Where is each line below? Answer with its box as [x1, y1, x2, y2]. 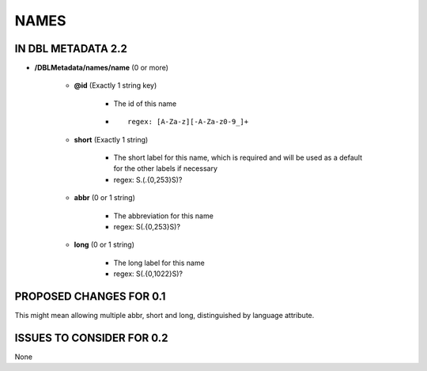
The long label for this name [113, 258, 205, 267]
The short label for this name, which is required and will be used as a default [113, 153, 363, 162]
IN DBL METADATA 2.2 [14, 42, 128, 55]
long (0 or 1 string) [74, 240, 134, 249]
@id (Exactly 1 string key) [74, 81, 157, 90]
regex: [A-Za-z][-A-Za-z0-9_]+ [127, 117, 249, 127]
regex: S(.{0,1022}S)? [113, 269, 183, 278]
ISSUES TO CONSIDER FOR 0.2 [14, 331, 168, 344]
